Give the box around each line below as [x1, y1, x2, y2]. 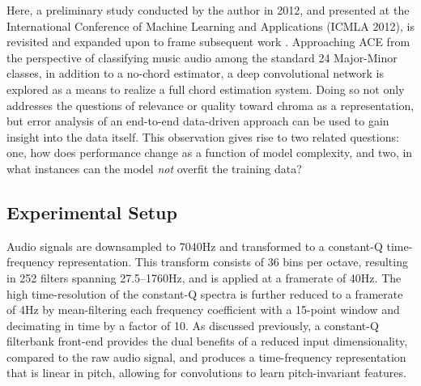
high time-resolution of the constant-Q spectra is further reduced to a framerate [6, 285, 403, 302]
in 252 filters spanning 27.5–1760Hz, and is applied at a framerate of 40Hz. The [6, 269, 402, 286]
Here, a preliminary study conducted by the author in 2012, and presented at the [6, 2, 410, 18]
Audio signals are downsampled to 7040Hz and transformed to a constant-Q [6, 237, 383, 254]
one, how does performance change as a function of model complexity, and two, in [6, 144, 413, 161]
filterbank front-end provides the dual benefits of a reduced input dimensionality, [6, 333, 408, 350]
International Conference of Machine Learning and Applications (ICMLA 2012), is [6, 17, 415, 34]
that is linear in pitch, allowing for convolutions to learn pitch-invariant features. [6, 364, 406, 381]
